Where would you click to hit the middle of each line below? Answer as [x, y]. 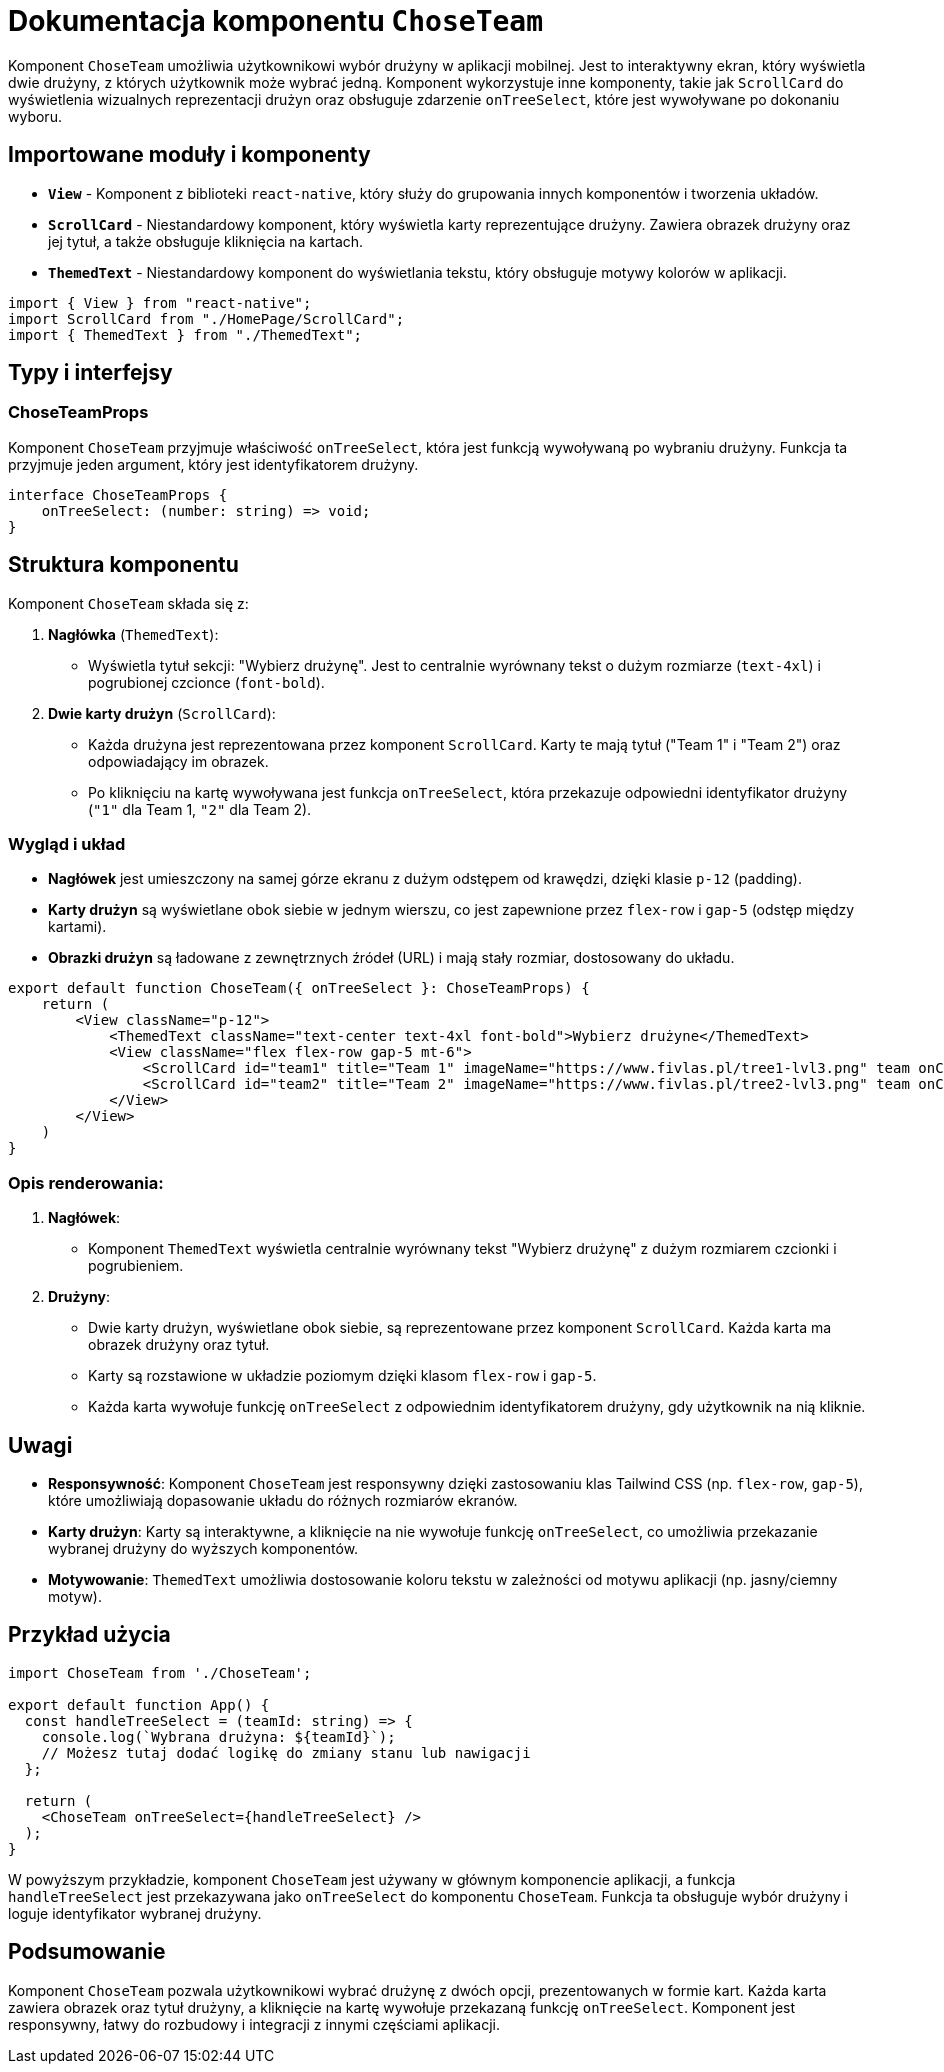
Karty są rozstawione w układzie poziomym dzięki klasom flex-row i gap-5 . [342, 1376]
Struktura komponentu [123, 565]
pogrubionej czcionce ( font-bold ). [206, 682]
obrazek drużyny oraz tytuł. [179, 1345]
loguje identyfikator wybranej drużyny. [135, 1913]
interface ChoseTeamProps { [118, 494]
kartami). [77, 927]
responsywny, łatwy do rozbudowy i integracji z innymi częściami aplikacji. [254, 2024]
